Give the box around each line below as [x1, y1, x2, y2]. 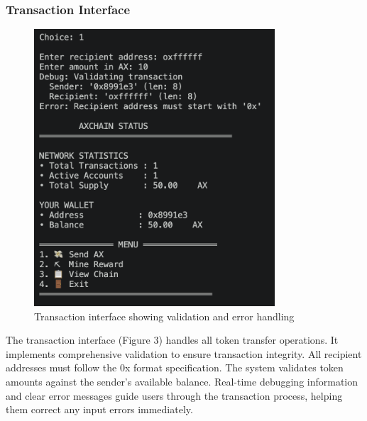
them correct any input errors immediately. [6, 402, 193, 417]
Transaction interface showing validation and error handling [34, 308, 295, 323]
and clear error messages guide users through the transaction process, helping [6, 388, 343, 403]
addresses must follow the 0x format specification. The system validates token [6, 360, 344, 375]
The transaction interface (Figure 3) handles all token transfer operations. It [6, 332, 339, 347]
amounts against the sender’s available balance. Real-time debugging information [6, 374, 358, 388]
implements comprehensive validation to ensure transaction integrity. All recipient [6, 346, 362, 361]
